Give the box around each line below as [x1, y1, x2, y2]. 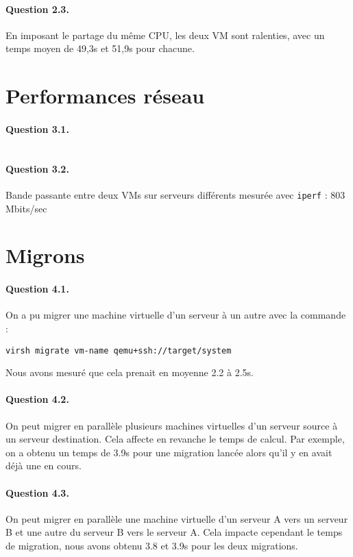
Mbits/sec [5, 201, 47, 215]
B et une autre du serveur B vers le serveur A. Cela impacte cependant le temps [5, 525, 343, 539]
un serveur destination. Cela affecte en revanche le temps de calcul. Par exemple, [5, 432, 345, 446]
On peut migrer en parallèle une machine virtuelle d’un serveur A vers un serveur [5, 511, 348, 525]
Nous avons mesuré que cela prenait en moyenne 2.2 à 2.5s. [5, 365, 254, 380]
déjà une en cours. [5, 458, 82, 473]
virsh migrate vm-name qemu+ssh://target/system [5, 345, 232, 356]
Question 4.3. [5, 485, 69, 499]
